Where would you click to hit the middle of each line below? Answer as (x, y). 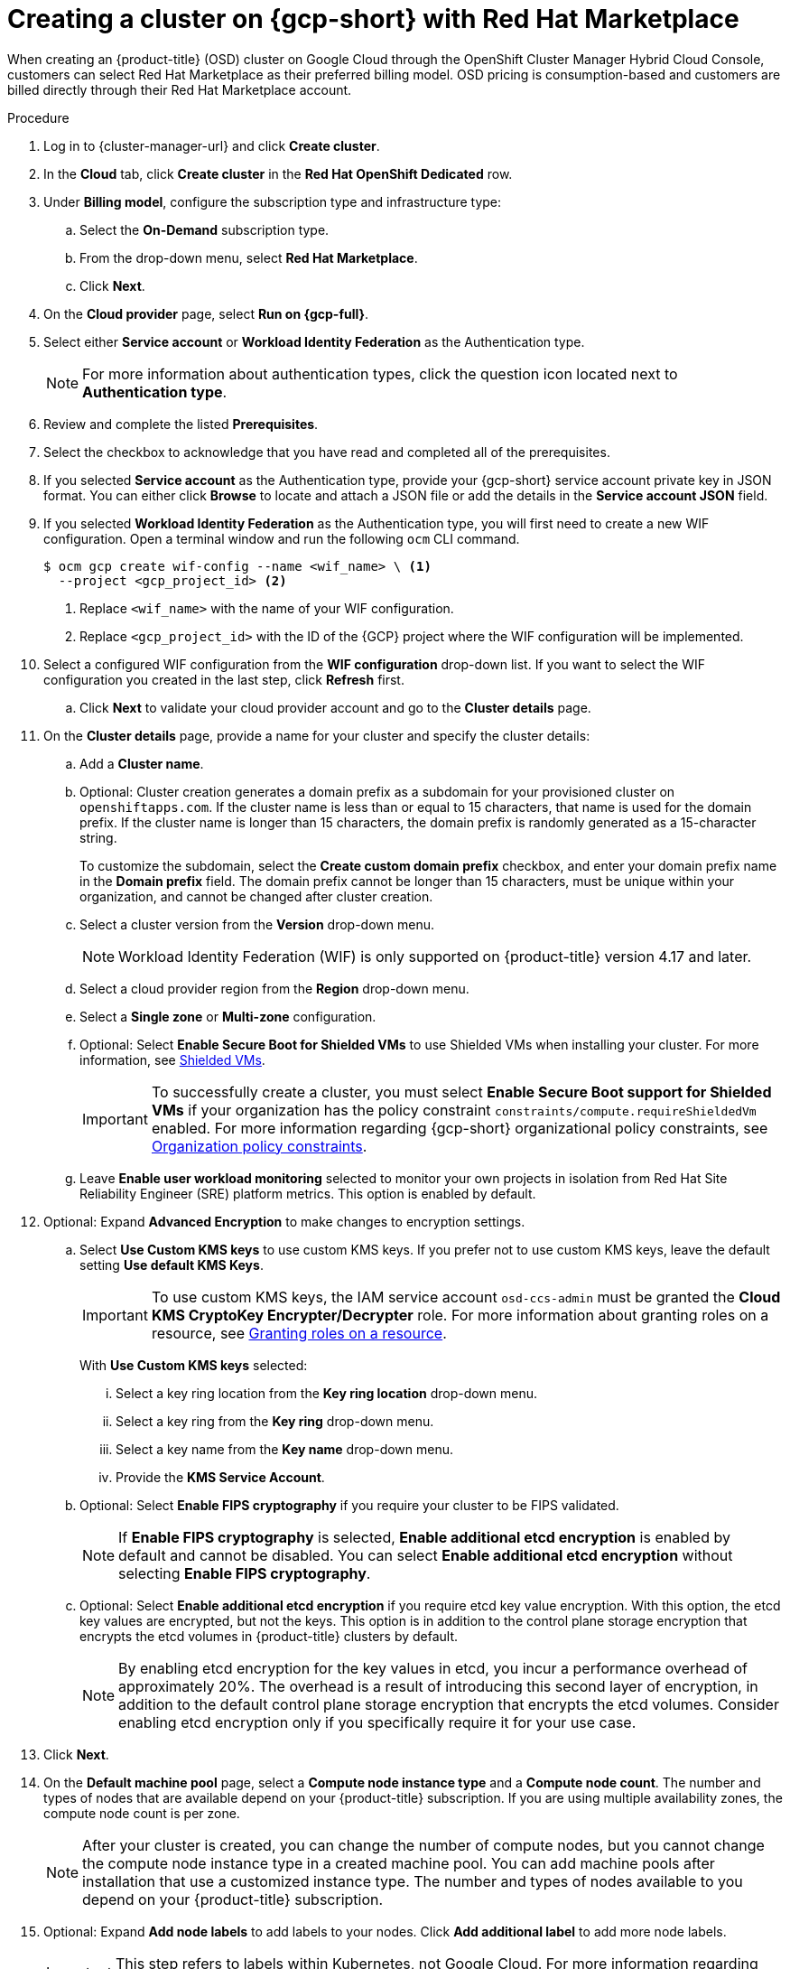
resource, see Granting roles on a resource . (299, 1333)
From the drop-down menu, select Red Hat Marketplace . (249, 257)
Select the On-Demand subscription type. (204, 229)
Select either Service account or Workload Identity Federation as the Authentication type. (314, 341)
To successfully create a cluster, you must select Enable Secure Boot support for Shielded (461, 1092)
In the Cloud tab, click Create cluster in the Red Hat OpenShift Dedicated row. (278, 173)
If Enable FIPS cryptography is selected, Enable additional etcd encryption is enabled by (424, 1537)
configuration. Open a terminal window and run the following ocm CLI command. (282, 538)
